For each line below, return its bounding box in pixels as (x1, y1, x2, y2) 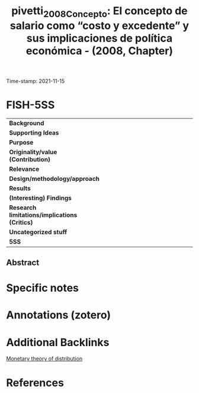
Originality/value (9, 148, 57, 156)
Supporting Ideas (9, 129, 59, 137)
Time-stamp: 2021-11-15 (6, 77, 65, 84)
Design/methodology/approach (9, 174, 99, 183)
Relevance (9, 165, 40, 173)
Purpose (9, 138, 34, 146)
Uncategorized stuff (9, 228, 68, 236)
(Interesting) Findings (9, 194, 72, 202)
